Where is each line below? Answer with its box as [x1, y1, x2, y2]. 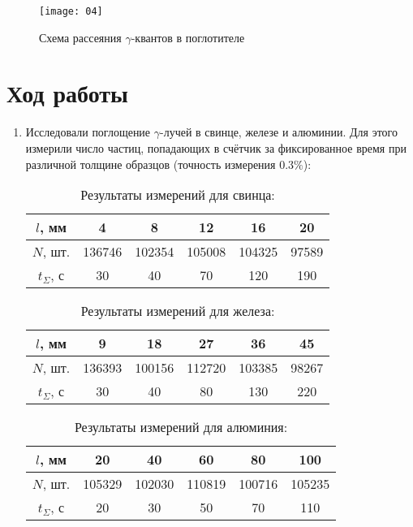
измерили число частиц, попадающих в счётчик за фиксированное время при [25, 139, 407, 156]
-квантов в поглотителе [131, 28, 245, 45]
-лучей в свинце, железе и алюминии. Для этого [160, 123, 398, 140]
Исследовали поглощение [25, 123, 151, 140]
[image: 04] [39, 6, 103, 17]
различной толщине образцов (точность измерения [25, 155, 276, 172]
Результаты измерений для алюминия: [74, 417, 288, 437]
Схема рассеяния [39, 28, 122, 45]
